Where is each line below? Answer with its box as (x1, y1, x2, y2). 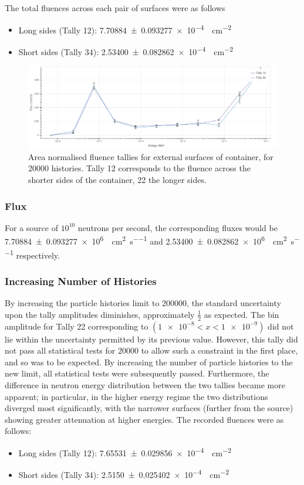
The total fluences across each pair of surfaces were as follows (5, 2, 225, 13)
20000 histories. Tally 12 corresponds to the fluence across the (28, 162, 251, 174)
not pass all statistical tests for (5, 344, 116, 357)
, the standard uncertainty (187, 297, 281, 309)
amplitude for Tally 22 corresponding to (5, 320, 148, 332)
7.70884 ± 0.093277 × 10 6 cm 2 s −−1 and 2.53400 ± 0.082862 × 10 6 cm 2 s (5, 233, 295, 247)
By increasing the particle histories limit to (5, 297, 160, 309)
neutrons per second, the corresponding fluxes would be (77, 221, 278, 233)
